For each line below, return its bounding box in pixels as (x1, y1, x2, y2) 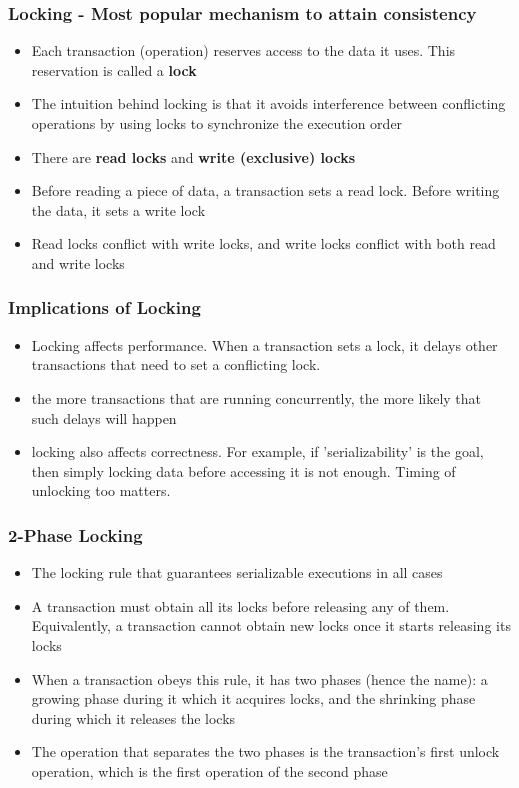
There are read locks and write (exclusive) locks (31, 146, 356, 167)
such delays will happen (31, 407, 177, 428)
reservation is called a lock (31, 59, 197, 80)
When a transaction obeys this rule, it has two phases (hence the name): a (31, 668, 488, 689)
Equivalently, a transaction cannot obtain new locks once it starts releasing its (31, 615, 511, 636)
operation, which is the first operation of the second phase (31, 760, 388, 781)
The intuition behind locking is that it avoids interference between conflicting (31, 93, 506, 114)
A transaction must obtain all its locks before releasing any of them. (31, 595, 450, 616)
